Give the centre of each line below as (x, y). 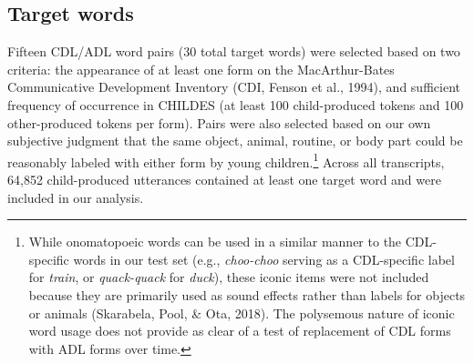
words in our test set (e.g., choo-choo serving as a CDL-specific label (264, 259)
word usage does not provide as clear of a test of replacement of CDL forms (240, 331)
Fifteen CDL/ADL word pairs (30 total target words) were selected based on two (234, 51)
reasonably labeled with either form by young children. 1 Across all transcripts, (226, 160)
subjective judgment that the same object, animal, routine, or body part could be (235, 141)
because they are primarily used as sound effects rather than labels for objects (247, 294)
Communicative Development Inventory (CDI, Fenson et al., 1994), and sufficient (234, 87)
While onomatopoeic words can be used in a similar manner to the (215, 242)
